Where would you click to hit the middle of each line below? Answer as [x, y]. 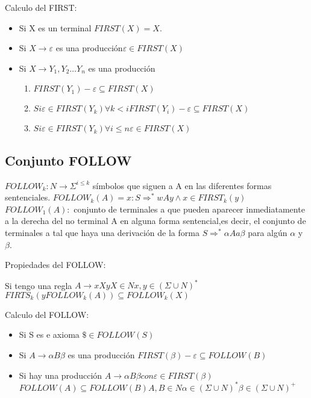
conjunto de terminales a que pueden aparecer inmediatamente [189, 209]
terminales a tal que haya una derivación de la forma [102, 232]
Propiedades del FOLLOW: [55, 265]
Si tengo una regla [39, 285]
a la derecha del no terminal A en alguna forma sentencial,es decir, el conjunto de [155, 221]
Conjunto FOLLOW [68, 160]
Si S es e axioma [49, 334]
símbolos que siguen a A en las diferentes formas [182, 185]
